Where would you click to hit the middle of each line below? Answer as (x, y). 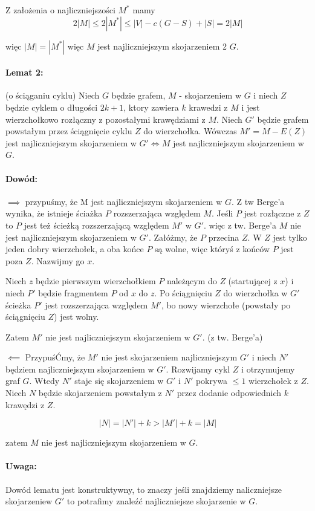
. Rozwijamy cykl (198, 369)
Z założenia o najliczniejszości (60, 10)
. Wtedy (44, 381)
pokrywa (212, 381)
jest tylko (290, 237)
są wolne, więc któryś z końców (213, 249)
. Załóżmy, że (173, 237)
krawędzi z (25, 404)
